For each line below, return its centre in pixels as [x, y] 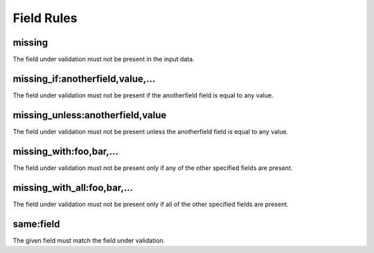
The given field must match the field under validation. [89, 240]
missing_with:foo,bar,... [66, 151]
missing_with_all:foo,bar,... [73, 188]
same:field [36, 224]
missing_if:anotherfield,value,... [84, 78]
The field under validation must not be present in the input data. [104, 59]
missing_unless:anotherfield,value [90, 115]
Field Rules [45, 18]
